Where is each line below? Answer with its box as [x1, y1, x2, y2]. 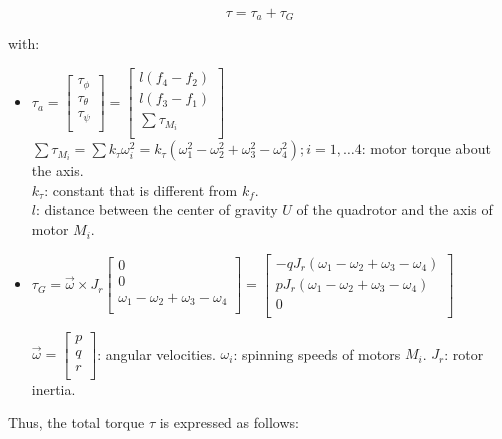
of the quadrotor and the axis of [296, 199, 493, 220]
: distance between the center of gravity [35, 199, 278, 220]
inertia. [31, 378, 76, 399]
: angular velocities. [97, 343, 216, 364]
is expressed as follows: [159, 412, 299, 433]
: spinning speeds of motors [233, 343, 401, 364]
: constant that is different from [44, 179, 238, 200]
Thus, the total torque [8, 412, 145, 433]
